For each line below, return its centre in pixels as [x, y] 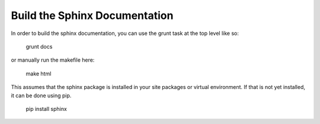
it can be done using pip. [41, 96]
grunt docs [39, 46]
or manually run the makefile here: [53, 60]
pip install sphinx [47, 109]
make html [39, 74]
